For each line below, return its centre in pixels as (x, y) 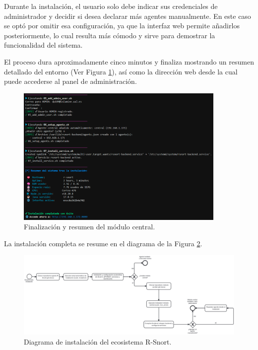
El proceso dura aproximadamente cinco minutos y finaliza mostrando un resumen (129, 61)
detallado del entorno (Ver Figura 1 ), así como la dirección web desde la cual (121, 71)
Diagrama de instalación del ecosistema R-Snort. (98, 341)
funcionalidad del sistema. (43, 45)
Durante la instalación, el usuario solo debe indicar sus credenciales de (111, 6)
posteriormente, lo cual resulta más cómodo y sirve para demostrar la (110, 35)
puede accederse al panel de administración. (70, 81)
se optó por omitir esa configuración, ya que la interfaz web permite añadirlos (122, 26)
